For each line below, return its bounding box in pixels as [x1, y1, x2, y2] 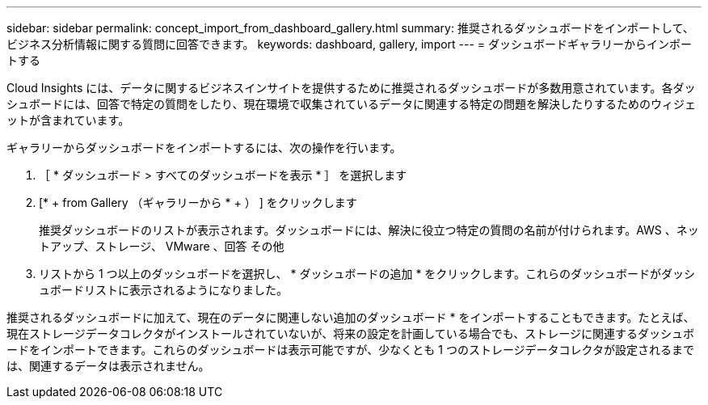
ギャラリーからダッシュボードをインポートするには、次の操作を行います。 [6, 141, 402, 154]
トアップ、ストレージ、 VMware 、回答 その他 [39, 239, 284, 253]
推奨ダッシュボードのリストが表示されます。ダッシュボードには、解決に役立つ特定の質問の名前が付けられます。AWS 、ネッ [39, 223, 699, 237]
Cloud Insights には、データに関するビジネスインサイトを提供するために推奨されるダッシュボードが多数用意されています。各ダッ [6, 81, 696, 95]
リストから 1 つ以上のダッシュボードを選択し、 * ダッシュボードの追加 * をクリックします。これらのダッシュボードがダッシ [39, 267, 695, 281]
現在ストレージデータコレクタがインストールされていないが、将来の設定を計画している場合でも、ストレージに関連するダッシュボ [6, 327, 695, 340]
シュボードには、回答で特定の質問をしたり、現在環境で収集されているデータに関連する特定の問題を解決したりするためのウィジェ [6, 97, 697, 111]
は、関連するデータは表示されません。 [6, 359, 210, 373]
